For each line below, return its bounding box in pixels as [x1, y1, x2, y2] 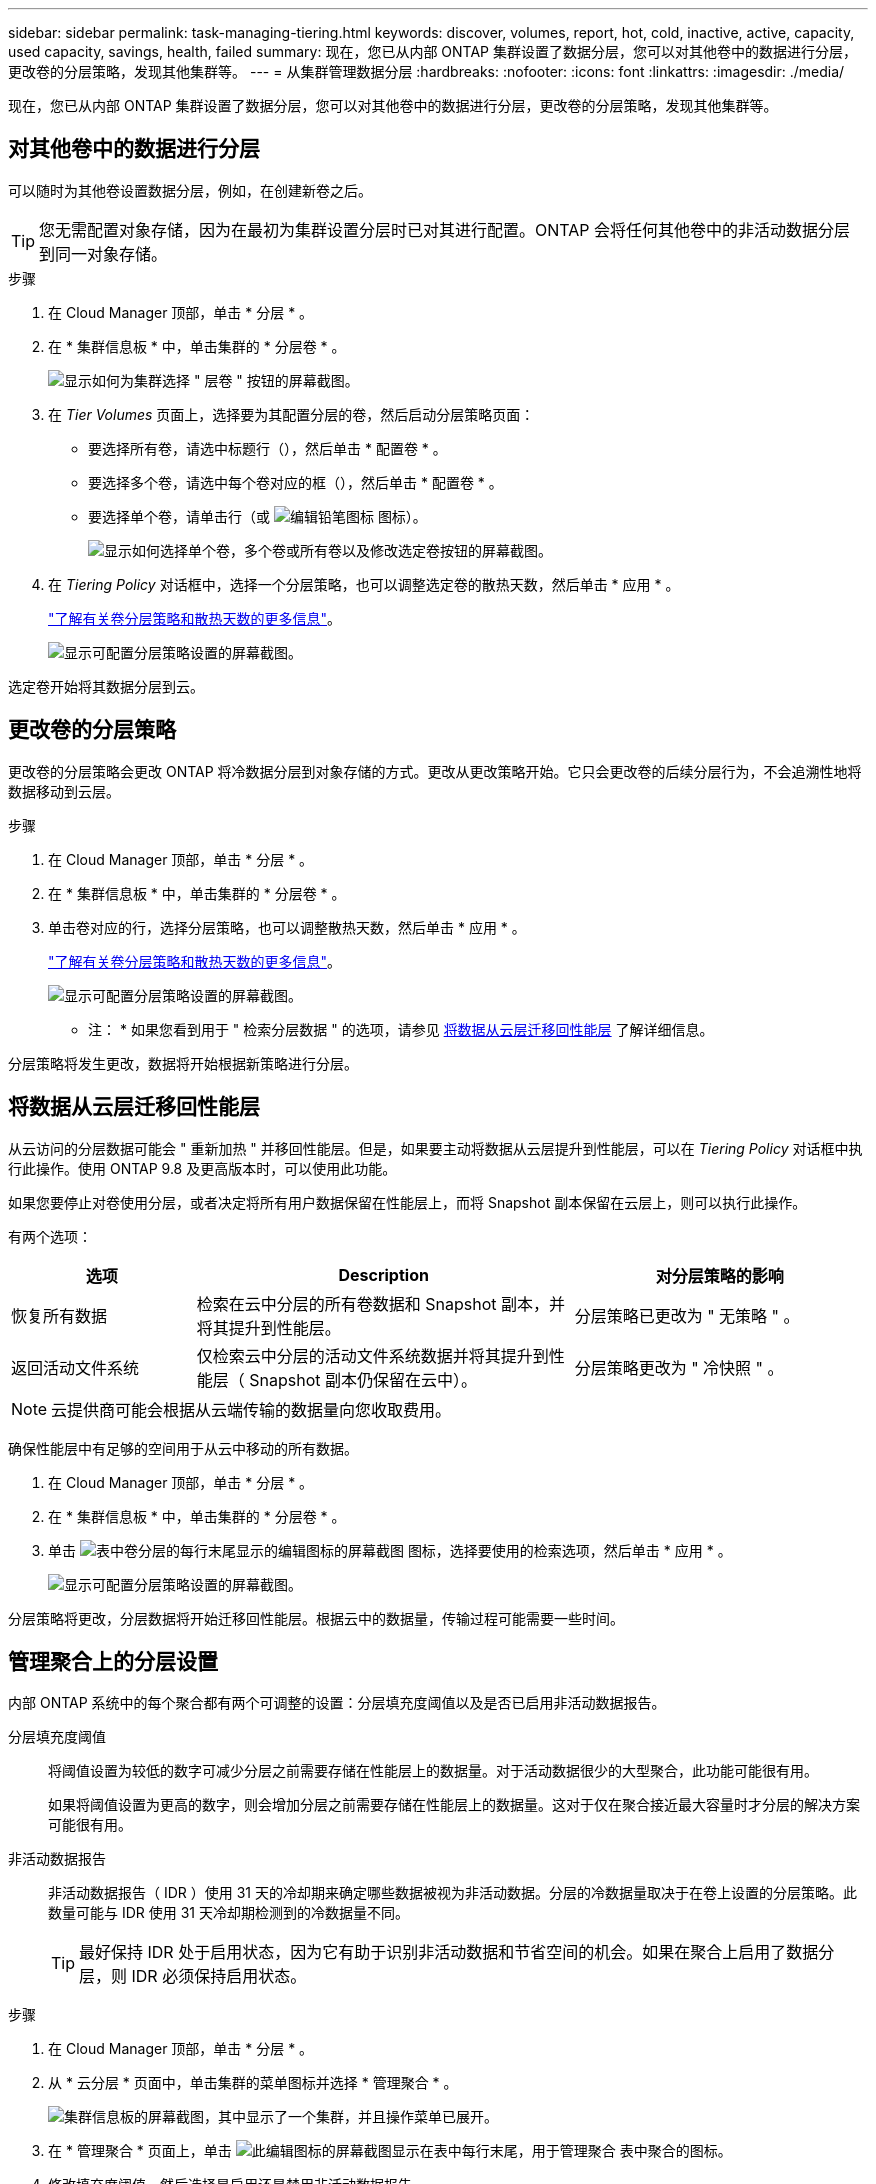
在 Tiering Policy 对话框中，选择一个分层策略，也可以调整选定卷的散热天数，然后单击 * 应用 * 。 [48, 575, 680, 593]
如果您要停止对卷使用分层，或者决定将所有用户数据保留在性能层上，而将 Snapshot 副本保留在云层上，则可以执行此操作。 [8, 1193, 807, 1211]
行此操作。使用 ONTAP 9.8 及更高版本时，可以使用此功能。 [8, 1159, 397, 1177]
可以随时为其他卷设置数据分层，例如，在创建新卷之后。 [8, 181, 372, 199]
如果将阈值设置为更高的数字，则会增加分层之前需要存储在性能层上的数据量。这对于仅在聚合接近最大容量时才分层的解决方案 [48, 1796, 860, 1814]
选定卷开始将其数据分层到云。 [8, 677, 204, 695]
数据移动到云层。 [8, 782, 120, 800]
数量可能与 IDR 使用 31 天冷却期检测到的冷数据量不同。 [48, 1904, 409, 1922]
